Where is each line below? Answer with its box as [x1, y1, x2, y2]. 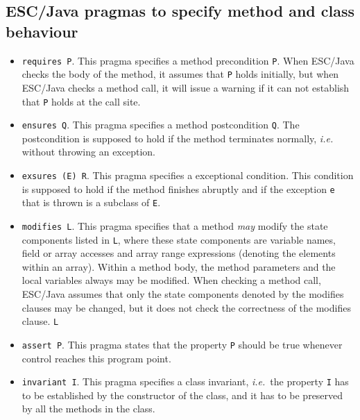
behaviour [6, 20, 78, 42]
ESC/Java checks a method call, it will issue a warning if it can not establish [22, 80, 350, 94]
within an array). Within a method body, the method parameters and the [22, 259, 336, 274]
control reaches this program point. [22, 351, 171, 365]
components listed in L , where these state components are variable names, [22, 232, 336, 246]
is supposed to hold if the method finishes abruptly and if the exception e [22, 181, 335, 196]
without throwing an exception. [22, 144, 155, 159]
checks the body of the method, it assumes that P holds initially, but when [22, 67, 339, 81]
